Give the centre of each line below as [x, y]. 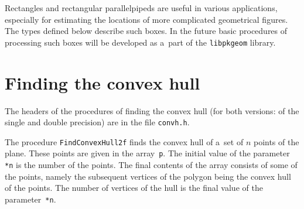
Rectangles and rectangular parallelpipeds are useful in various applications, [141, 8]
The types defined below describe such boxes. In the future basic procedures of [146, 31]
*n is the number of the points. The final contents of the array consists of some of [151, 165]
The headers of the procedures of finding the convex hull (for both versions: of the [152, 110]
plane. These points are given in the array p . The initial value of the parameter [147, 153]
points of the [276, 141]
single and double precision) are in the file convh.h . [97, 122]
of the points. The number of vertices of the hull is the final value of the [134, 188]
